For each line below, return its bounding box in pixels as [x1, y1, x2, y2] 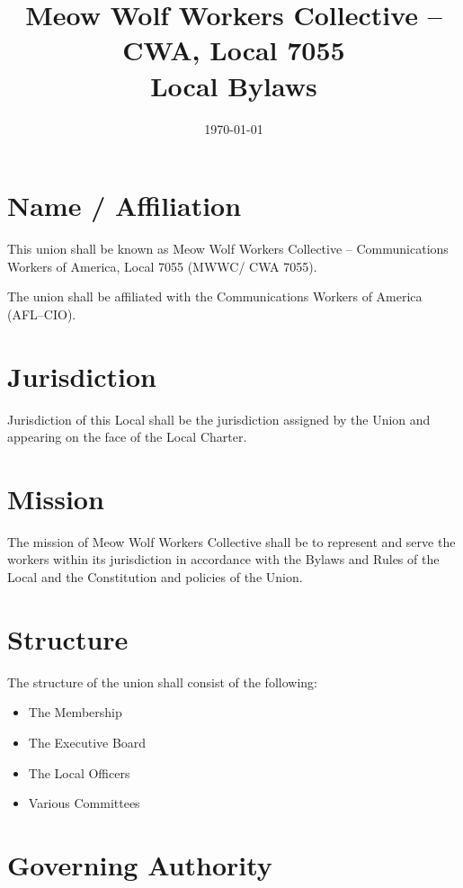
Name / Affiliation [7, 187, 242, 224]
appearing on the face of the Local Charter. [7, 427, 247, 446]
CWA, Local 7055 [122, 31, 345, 68]
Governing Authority [7, 846, 272, 883]
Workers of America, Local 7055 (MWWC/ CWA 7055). [7, 256, 317, 275]
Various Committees [28, 794, 140, 812]
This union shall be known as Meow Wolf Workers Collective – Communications [7, 239, 449, 258]
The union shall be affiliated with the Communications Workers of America [7, 287, 423, 306]
